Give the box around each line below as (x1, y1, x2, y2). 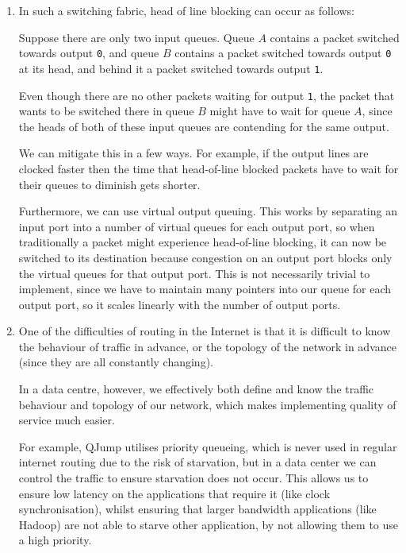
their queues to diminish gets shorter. (18, 176, 201, 192)
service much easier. (18, 412, 115, 428)
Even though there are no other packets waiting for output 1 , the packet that (18, 87, 395, 103)
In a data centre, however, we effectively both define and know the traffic (18, 381, 374, 397)
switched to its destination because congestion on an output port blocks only (18, 249, 393, 265)
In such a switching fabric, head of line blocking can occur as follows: (18, 2, 354, 18)
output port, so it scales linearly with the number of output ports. (18, 296, 341, 312)
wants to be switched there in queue (18, 102, 194, 119)
